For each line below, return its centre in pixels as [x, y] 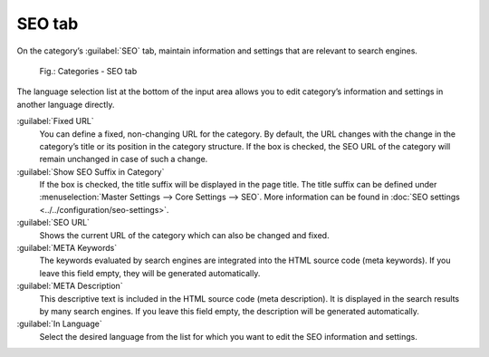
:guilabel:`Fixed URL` [55, 121]
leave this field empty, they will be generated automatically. [150, 273]
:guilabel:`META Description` [70, 286]
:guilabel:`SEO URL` [53, 223]
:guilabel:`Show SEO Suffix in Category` [91, 171]
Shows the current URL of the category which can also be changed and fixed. [184, 235]
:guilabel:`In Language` [60, 324]
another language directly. [66, 104]
